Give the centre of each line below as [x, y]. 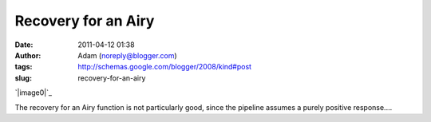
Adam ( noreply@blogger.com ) [127, 55]
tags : [24, 67]
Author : [28, 55]
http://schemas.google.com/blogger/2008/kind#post [164, 67]
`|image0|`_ [33, 92]
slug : [23, 78]
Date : [24, 45]
